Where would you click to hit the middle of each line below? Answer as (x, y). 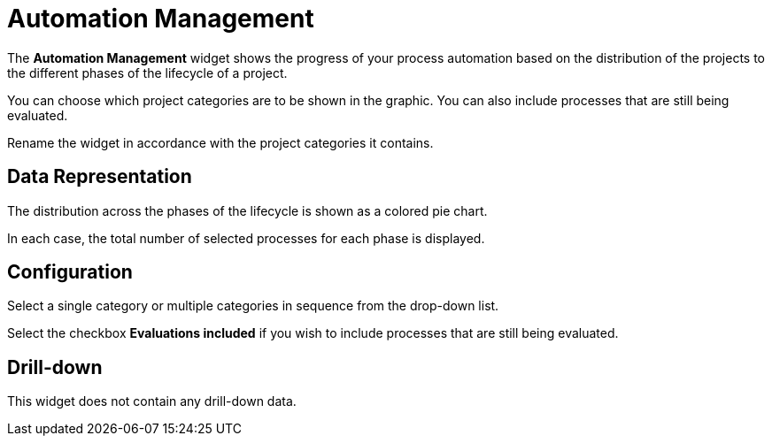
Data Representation (100, 177)
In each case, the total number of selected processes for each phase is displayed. (246, 238)
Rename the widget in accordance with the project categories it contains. (220, 142)
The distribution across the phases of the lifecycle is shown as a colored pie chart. (247, 210)
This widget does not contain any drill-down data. (152, 401)
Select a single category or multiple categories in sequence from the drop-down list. (253, 306)
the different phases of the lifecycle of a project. (147, 73)
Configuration (70, 272)
